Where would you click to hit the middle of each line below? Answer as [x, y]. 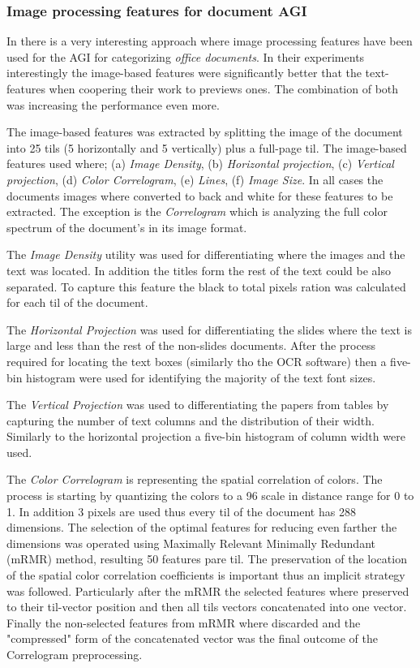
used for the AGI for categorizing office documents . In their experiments [186, 56]
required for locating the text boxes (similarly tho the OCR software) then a [197, 361]
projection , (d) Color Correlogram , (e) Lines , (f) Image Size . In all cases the [195, 179]
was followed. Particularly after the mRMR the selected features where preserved [208, 590]
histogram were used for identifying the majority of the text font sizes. [201, 377]
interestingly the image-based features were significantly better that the [184, 73]
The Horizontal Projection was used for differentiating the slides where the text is [209, 329]
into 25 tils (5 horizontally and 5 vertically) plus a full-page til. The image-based [207, 147]
